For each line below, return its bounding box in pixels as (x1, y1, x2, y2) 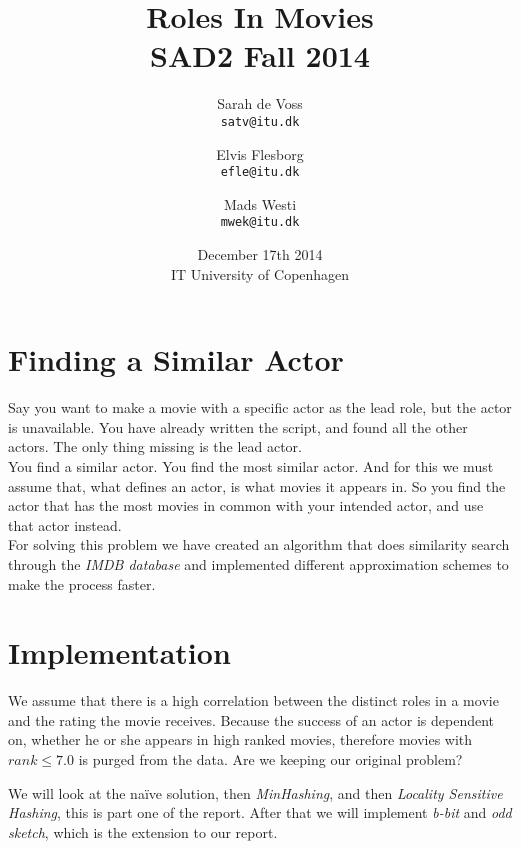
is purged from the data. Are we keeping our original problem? (78, 749, 463, 770)
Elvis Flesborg (216, 143, 304, 164)
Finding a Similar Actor (8, 339, 344, 380)
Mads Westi (223, 193, 297, 214)
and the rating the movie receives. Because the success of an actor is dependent (8, 709, 495, 730)
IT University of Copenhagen (170, 263, 350, 284)
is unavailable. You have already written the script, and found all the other (8, 416, 468, 437)
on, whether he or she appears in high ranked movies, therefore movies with (8, 729, 473, 750)
